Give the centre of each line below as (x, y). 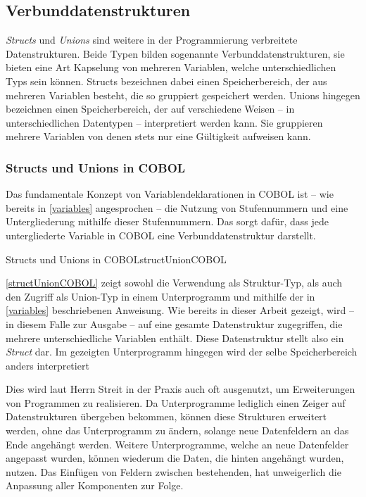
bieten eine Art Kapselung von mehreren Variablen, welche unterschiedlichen (171, 67)
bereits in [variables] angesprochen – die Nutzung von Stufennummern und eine (177, 207)
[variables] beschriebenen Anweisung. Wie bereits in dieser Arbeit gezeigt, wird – (180, 310)
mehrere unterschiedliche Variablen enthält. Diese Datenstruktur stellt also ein (175, 338)
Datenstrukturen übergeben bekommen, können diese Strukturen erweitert (166, 416)
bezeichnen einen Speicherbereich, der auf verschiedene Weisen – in (150, 109)
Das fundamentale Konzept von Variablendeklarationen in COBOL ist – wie (170, 194)
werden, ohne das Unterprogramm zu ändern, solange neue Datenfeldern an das (177, 430)
